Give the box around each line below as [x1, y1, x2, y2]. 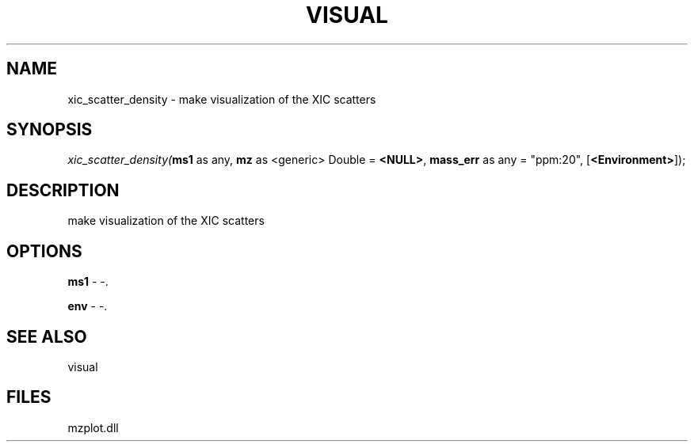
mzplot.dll [67, 420, 119, 435]
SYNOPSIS [6, 120, 93, 140]
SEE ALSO [6, 326, 87, 347]
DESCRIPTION [6, 180, 120, 200]
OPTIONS [6, 241, 82, 261]
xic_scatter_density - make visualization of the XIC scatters [67, 92, 376, 106]
